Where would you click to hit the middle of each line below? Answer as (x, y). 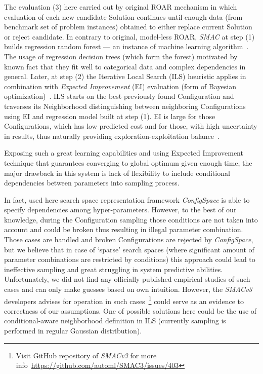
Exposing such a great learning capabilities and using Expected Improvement (124, 153)
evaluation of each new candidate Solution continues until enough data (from (123, 16)
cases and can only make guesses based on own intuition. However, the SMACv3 (128, 289)
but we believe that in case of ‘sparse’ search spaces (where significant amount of (129, 249)
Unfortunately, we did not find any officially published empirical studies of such (127, 279)
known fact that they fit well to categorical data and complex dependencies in (125, 66)
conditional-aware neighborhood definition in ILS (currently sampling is (115, 321)
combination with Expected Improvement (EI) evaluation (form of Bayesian (120, 86)
